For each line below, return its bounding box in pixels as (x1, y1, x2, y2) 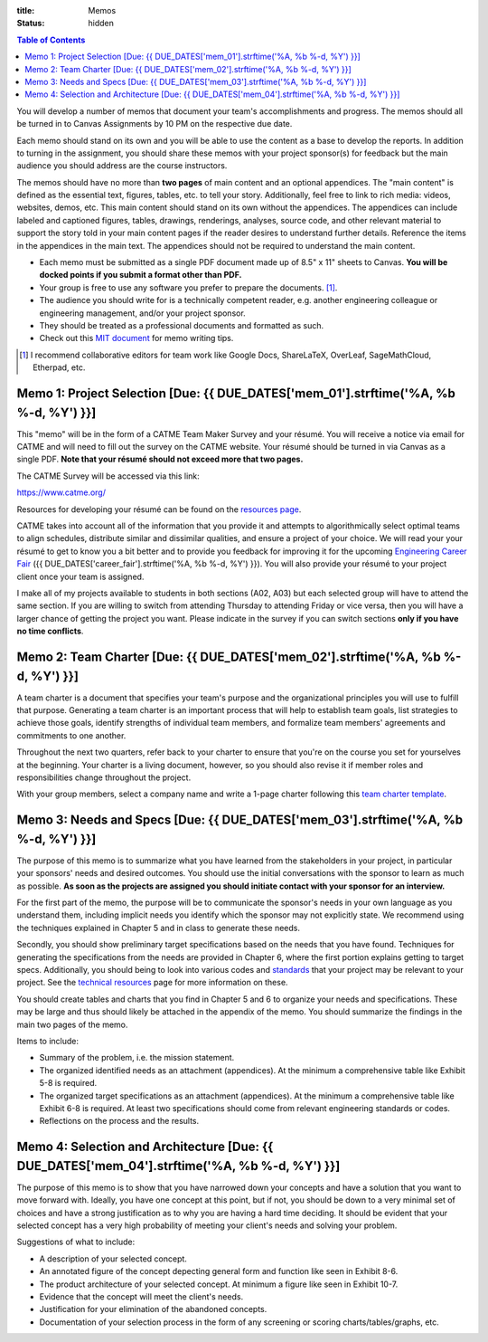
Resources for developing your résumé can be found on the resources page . (16, 503, 302, 515)
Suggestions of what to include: (16, 1236, 136, 1248)
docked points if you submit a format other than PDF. (39, 270, 242, 281)
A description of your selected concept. (39, 1253, 187, 1264)
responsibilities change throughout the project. (16, 772, 192, 783)
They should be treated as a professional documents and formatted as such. (39, 319, 324, 330)
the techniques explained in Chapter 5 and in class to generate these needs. (16, 922, 301, 933)
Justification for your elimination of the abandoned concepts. (39, 1304, 267, 1315)
